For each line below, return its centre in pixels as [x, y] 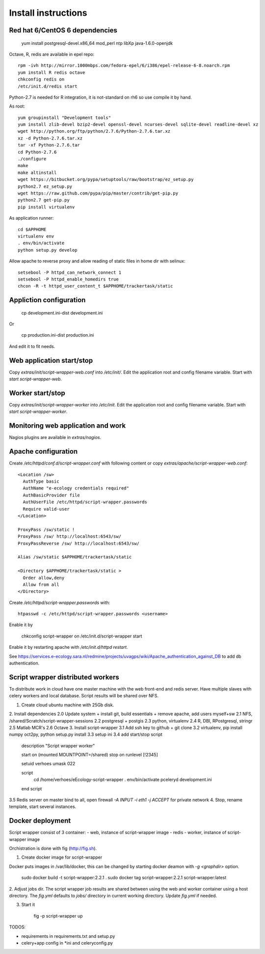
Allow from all [41, 584]
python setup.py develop [48, 250]
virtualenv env [36, 236]
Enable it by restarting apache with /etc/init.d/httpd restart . [68, 647]
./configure [32, 159]
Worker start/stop [37, 393]
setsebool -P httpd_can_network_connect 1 [70, 272]
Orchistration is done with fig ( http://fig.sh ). [53, 848]
